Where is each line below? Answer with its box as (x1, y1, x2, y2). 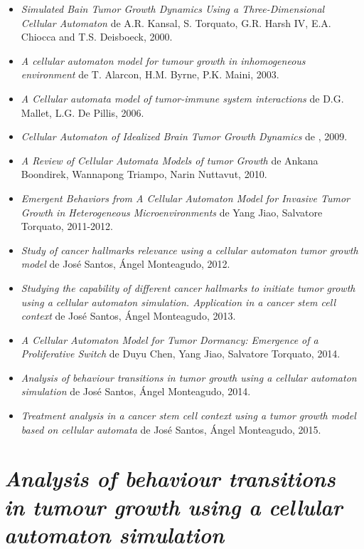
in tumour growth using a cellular (4, 491, 343, 521)
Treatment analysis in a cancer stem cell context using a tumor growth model (21, 408, 356, 423)
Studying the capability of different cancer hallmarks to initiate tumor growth (21, 280, 355, 295)
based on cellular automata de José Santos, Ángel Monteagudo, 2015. (21, 422, 321, 436)
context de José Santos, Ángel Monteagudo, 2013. (21, 308, 236, 323)
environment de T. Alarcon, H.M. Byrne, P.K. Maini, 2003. (21, 67, 279, 82)
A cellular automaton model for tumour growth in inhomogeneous (21, 53, 306, 68)
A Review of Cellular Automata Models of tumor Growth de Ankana (21, 152, 318, 167)
